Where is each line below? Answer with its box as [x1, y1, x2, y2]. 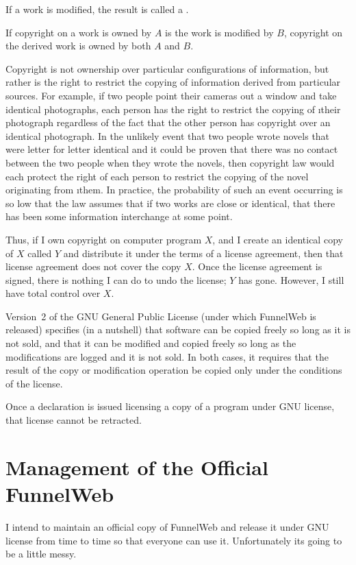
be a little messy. [5, 546, 77, 561]
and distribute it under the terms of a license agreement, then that [63, 245, 344, 260]
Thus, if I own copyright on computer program [5, 232, 202, 246]
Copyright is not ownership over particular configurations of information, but [5, 61, 329, 75]
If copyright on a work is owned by [5, 25, 152, 39]
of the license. [5, 376, 63, 390]
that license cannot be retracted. [5, 413, 142, 427]
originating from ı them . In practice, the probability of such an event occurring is [5, 182, 343, 197]
